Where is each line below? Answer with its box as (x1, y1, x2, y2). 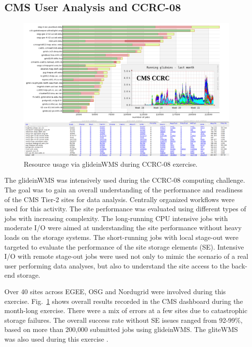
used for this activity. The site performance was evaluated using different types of (4, 204, 246, 214)
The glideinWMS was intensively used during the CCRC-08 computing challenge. (4, 175, 245, 185)
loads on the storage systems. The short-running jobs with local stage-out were (4, 232, 238, 242)
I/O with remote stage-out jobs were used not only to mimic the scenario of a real (4, 251, 249, 261)
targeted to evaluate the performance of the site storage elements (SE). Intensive (4, 241, 244, 252)
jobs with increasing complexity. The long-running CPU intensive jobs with (4, 213, 228, 223)
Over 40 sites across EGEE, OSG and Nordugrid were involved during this (4, 286, 226, 296)
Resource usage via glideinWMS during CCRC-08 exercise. (24, 158, 198, 169)
